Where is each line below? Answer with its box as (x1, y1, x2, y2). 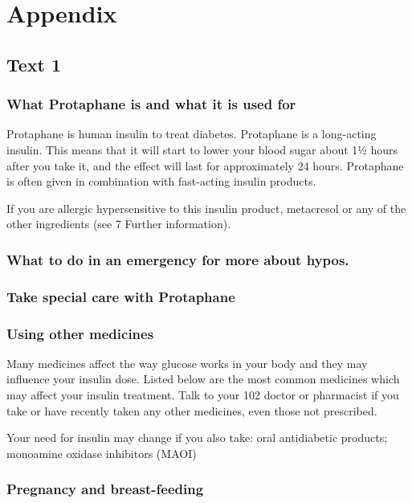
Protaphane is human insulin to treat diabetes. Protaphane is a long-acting (6, 125, 377, 142)
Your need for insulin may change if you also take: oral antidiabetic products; (6, 429, 388, 446)
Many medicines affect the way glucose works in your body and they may (6, 354, 368, 371)
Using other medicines (6, 323, 154, 343)
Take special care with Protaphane (6, 286, 235, 306)
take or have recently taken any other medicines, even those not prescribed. (6, 402, 377, 419)
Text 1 (6, 51, 62, 76)
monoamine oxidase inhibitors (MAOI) (6, 444, 197, 461)
